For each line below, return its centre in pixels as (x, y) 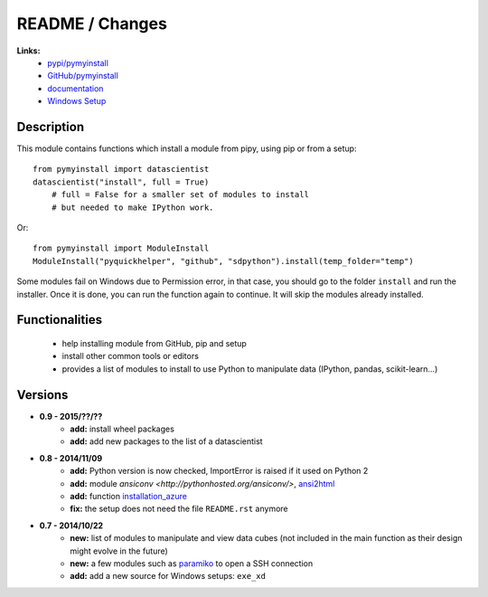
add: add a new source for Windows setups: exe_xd (168, 576)
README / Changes (92, 24)
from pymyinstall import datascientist (121, 169)
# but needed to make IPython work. (132, 207)
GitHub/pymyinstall (83, 76)
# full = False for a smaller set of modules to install (180, 195)
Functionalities (60, 320)
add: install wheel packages (122, 429)
